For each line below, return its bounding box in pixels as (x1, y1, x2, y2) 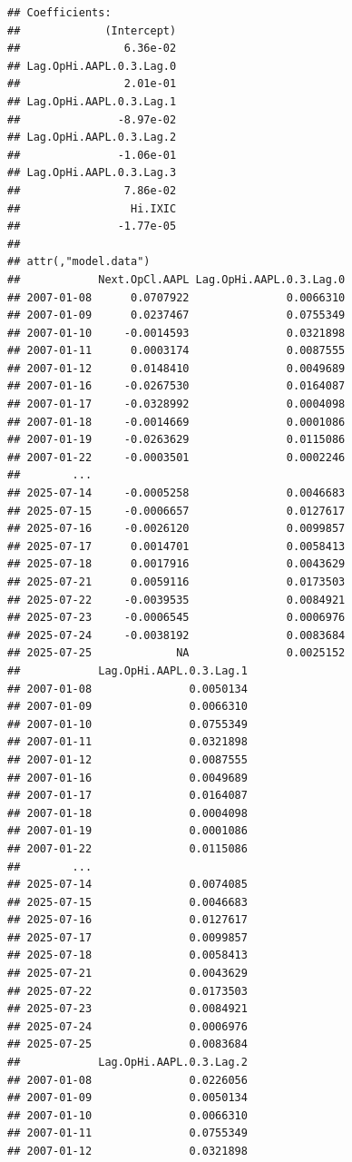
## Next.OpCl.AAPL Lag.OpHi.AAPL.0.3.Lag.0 (7, 272, 346, 286)
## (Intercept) (7, 24, 177, 37)
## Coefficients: (7, 6, 112, 19)
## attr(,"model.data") (7, 255, 151, 269)
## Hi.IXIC (7, 202, 177, 215)
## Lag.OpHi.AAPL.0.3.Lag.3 (7, 166, 177, 180)
